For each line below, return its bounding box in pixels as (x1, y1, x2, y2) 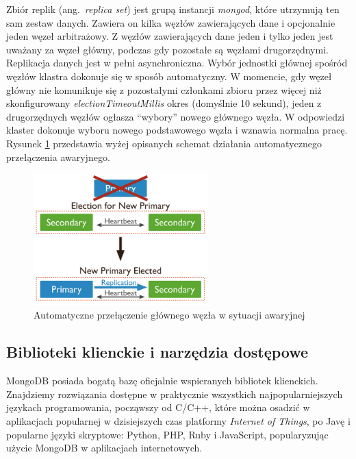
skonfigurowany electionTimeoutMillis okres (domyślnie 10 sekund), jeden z (6, 96, 322, 110)
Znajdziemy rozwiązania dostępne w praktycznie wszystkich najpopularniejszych (6, 386, 343, 401)
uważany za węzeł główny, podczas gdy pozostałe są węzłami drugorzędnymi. (6, 42, 329, 56)
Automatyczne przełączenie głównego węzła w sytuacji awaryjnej (34, 308, 305, 322)
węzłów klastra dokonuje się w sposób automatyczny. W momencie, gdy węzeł (6, 69, 332, 83)
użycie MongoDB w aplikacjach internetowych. (6, 441, 203, 455)
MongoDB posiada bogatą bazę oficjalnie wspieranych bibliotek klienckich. (6, 373, 318, 388)
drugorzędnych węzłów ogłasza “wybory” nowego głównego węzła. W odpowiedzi (6, 109, 345, 123)
